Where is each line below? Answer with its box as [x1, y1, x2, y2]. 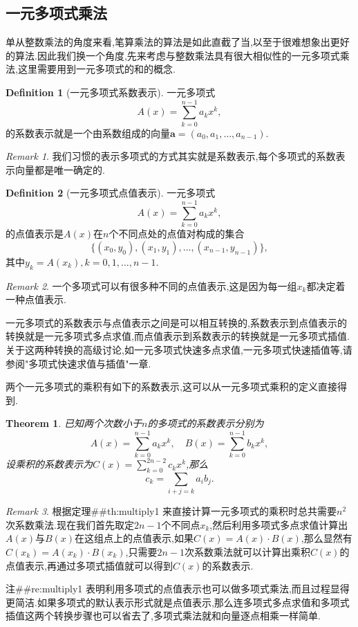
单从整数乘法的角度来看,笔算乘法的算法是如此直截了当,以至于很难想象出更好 [6, 35, 350, 49]
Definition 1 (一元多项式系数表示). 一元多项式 [6, 84, 216, 99]
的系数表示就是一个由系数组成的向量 [6, 125, 170, 140]
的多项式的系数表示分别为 [147, 416, 264, 430]
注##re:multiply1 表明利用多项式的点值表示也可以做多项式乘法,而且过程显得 [6, 581, 350, 596]
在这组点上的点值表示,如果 [75, 531, 194, 545]
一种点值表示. [6, 292, 66, 307]
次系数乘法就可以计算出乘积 [184, 544, 310, 558]
